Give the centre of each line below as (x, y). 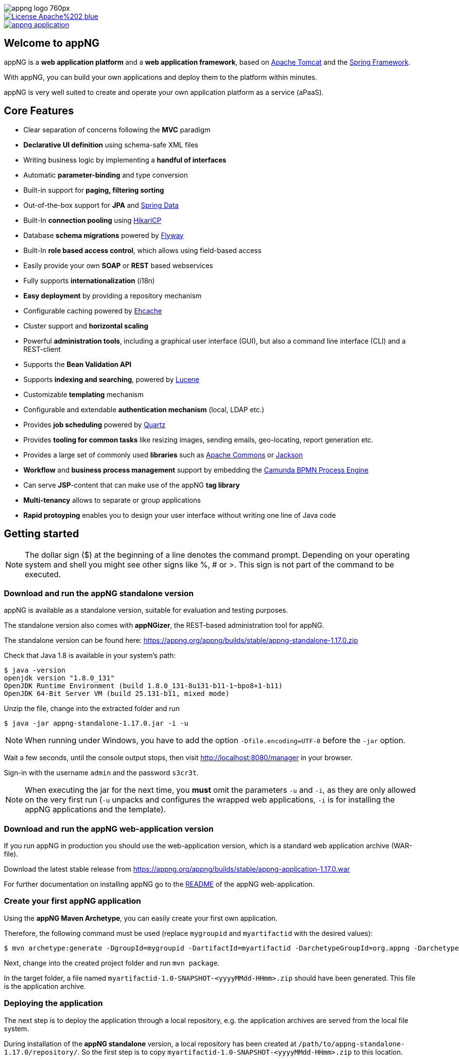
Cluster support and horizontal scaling (86, 326)
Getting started (42, 534)
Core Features (39, 111)
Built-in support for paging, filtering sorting (94, 190)
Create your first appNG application (72, 901)
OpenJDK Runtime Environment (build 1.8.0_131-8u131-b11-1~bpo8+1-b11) (143, 686)
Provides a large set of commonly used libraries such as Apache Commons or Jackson (163, 455)
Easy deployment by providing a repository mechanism (113, 295)
